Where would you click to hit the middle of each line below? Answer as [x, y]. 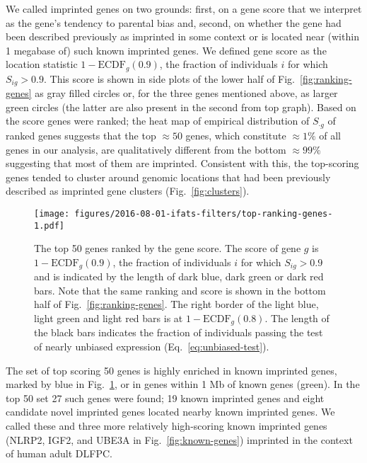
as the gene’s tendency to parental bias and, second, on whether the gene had [174, 22]
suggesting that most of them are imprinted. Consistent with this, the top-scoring [182, 163]
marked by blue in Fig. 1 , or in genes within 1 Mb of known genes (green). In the [183, 384]
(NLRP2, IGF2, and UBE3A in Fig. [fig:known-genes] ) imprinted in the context [179, 439]
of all [330, 135]
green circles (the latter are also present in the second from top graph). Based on [181, 107]
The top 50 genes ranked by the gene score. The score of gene [168, 248]
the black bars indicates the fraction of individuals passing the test [179, 332]
